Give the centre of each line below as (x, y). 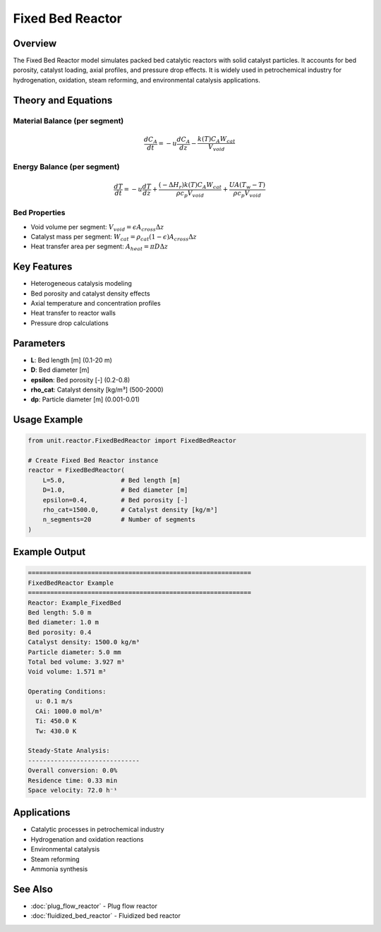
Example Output (49, 552)
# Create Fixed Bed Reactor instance (93, 461)
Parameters (39, 343)
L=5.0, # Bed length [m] (112, 480)
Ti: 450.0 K (56, 721)
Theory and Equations (63, 100)
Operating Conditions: (67, 692)
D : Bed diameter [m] (60, 370)
